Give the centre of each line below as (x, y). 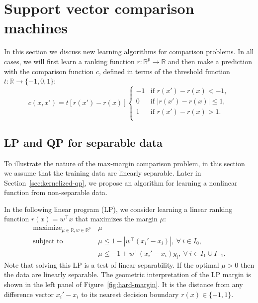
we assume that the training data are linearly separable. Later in (103, 173)
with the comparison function (49, 71)
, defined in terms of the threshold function (164, 71)
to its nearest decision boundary (130, 294)
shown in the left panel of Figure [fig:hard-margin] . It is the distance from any (124, 284)
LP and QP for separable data (83, 142)
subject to (48, 241)
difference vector (29, 294)
